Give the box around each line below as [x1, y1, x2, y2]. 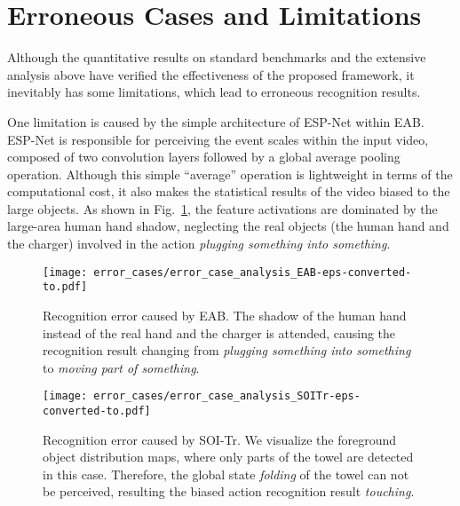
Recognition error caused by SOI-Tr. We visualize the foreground [43, 430, 397, 448]
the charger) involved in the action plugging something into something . [7, 234, 391, 253]
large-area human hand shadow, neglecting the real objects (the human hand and [7, 217, 449, 235]
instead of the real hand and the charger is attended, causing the [43, 323, 396, 342]
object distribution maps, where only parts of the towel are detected [43, 447, 414, 466]
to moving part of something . [43, 358, 200, 376]
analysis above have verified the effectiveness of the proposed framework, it [7, 65, 415, 83]
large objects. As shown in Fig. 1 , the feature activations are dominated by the [7, 199, 438, 217]
